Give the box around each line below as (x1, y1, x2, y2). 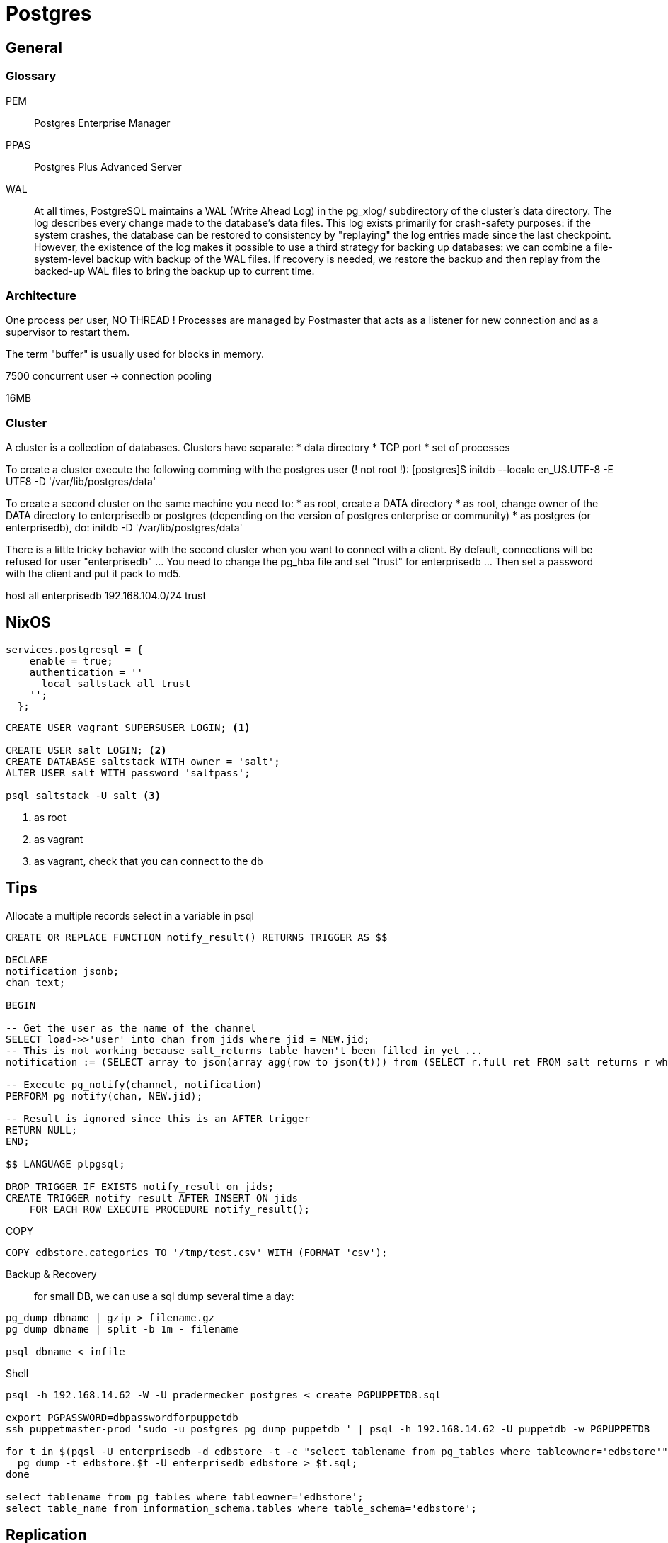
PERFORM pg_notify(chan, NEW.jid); (6, 1090, 203, 1102)
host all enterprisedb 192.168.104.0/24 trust (6, 589, 207, 602)
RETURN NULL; (6, 1124, 78, 1136)
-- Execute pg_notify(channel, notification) (6, 1078, 263, 1090)
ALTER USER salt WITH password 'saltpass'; (6, 767, 250, 779)
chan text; (6, 976, 66, 988)
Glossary (6, 69, 57, 84)
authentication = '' (29, 666, 143, 678)
